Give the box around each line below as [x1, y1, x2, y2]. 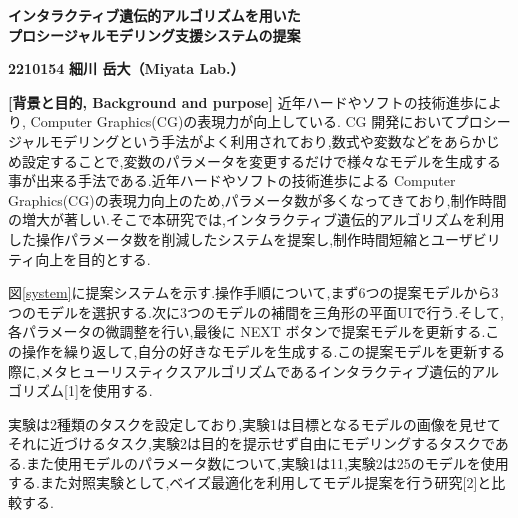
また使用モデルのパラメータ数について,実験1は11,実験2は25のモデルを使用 [25, 452, 509, 473]
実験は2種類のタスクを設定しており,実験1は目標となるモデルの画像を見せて [8, 413, 501, 434]
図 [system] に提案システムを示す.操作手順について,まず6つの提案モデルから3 [8, 282, 499, 303]
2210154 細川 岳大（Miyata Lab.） [8, 58, 245, 79]
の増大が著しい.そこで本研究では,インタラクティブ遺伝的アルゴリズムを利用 [8, 209, 505, 230]
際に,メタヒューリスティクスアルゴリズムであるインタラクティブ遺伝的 [8, 360, 472, 381]
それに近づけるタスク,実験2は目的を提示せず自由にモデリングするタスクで [8, 433, 495, 454]
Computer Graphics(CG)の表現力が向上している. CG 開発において [30, 111, 455, 132]
